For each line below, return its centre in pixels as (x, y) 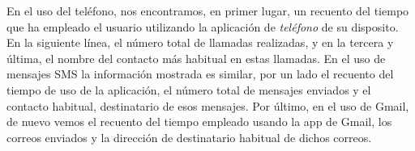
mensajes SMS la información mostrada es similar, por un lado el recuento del (200, 74)
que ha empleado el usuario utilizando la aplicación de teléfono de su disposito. (203, 26)
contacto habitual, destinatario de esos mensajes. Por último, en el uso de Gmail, (208, 105)
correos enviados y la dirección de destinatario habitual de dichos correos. (189, 137)
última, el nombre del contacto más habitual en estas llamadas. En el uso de (196, 58)
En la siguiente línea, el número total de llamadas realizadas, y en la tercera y (200, 42)
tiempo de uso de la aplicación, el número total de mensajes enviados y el (189, 89)
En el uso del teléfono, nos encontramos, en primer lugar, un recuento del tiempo (208, 10)
